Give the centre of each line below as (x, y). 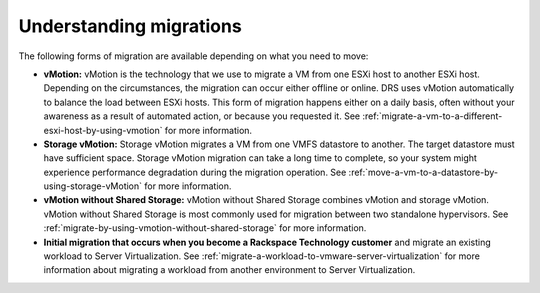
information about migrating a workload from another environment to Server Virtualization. (229, 270)
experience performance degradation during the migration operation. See (195, 172)
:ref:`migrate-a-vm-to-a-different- (432, 116)
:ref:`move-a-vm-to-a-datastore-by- (423, 172)
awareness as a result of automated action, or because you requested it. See (201, 116)
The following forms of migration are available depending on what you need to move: (193, 56)
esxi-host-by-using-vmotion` (103, 130)
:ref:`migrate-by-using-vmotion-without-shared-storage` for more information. (205, 228)
